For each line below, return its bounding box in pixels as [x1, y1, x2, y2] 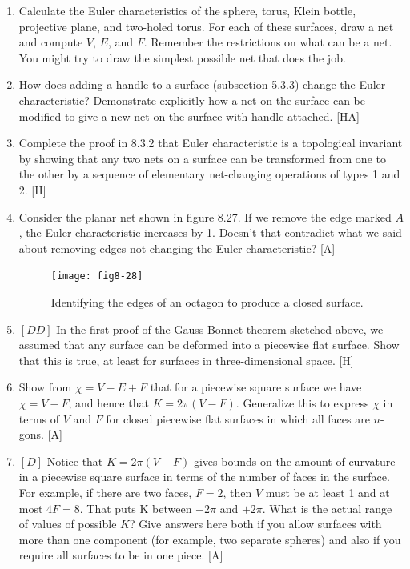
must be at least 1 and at [265, 483, 390, 500]
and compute [18, 34, 83, 50]
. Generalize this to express [235, 394, 369, 411]
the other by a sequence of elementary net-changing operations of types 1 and [18, 166, 400, 182]
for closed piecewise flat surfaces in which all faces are [106, 410, 370, 427]
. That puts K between [79, 499, 192, 516]
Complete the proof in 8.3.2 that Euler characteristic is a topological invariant [18, 134, 403, 151]
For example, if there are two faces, [18, 483, 192, 500]
